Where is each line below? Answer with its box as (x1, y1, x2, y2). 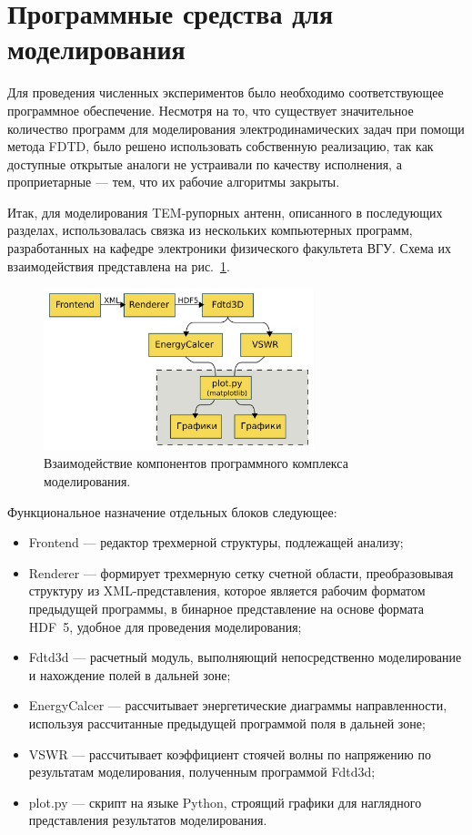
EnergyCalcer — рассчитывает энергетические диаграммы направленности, (28, 696, 447, 715)
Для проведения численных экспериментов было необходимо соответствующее (7, 83, 444, 102)
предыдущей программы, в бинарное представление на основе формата (28, 598, 425, 617)
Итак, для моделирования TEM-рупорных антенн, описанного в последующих (7, 202, 443, 221)
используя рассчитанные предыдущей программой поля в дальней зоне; (28, 713, 426, 732)
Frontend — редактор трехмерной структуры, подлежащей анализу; (28, 533, 404, 552)
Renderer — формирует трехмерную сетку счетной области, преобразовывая (28, 563, 454, 582)
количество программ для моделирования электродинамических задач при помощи (7, 118, 465, 137)
